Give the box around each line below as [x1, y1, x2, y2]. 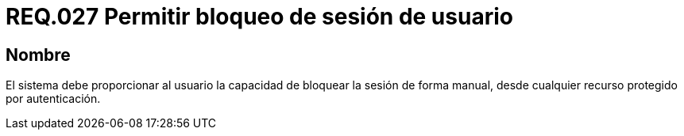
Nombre [6, 44, 71, 65]
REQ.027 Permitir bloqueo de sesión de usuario [6, 3, 513, 30]
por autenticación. [6, 92, 101, 106]
